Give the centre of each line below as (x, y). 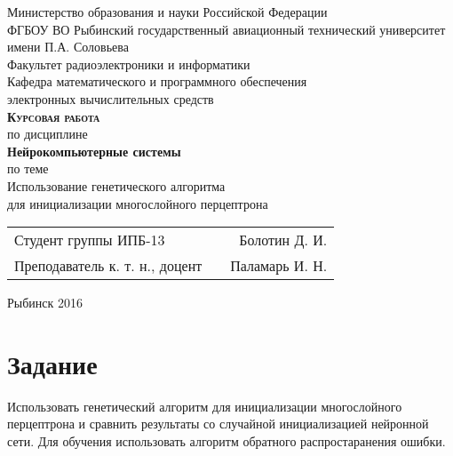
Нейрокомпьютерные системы (94, 151)
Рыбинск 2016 (45, 303)
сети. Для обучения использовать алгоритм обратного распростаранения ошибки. (226, 441)
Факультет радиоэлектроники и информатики (129, 64)
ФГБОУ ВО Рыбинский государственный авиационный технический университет (226, 29)
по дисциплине (48, 134)
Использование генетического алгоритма (116, 185)
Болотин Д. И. (283, 240)
